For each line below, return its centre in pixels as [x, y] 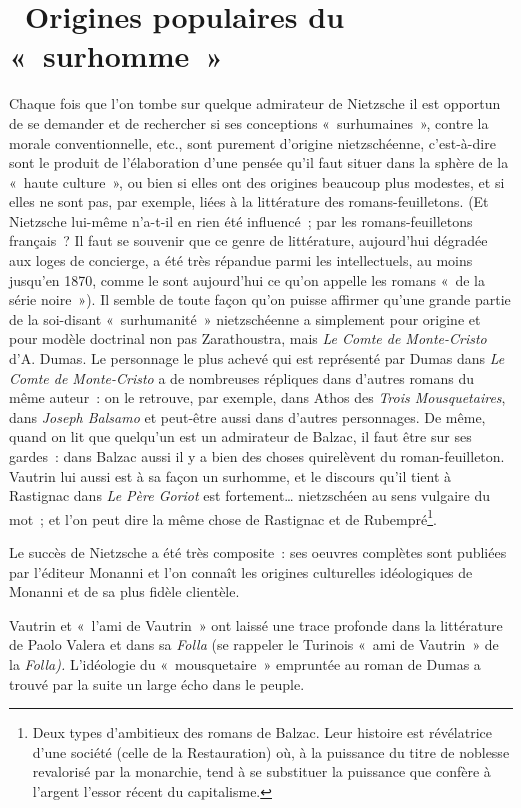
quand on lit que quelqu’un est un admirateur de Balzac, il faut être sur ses [240, 436]
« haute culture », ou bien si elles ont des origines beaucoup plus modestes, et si [257, 181]
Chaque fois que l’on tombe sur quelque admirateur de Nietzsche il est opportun [255, 103]
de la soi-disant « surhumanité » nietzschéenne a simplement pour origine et [245, 318]
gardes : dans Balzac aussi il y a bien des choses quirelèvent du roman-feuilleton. [257, 456]
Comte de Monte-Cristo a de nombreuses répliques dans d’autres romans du [242, 377]
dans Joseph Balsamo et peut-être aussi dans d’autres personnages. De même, [247, 416]
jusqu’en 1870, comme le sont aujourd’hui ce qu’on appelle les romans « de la [247, 279]
